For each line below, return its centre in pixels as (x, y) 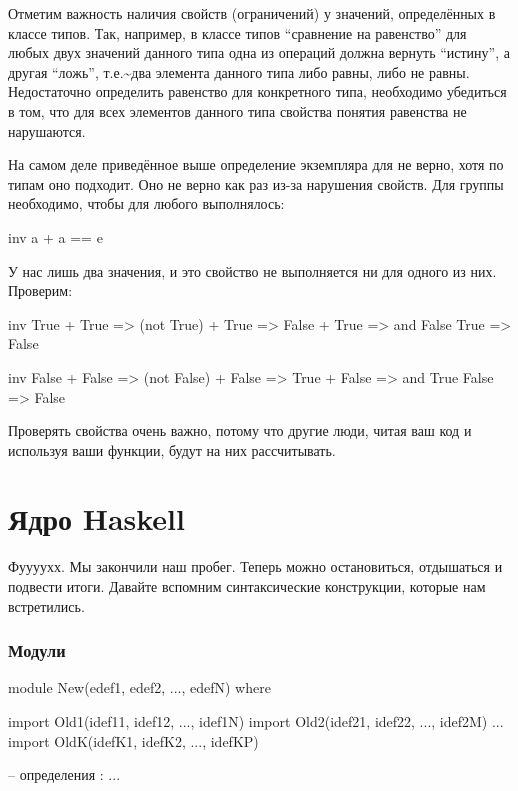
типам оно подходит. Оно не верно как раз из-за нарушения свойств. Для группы (256, 183)
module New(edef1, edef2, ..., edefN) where (139, 687)
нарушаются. (47, 130)
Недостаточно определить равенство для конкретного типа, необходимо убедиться (257, 91)
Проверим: (40, 290)
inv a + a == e (55, 236)
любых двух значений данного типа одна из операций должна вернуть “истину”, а (259, 52)
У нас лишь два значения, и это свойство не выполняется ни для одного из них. (252, 270)
